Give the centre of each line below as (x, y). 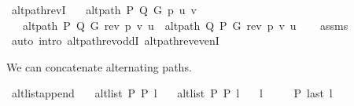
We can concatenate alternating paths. (99, 66)
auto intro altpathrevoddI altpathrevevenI (115, 40)
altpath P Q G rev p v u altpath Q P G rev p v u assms (185, 25)
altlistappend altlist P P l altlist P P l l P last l (172, 93)
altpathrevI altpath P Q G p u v (104, 9)
